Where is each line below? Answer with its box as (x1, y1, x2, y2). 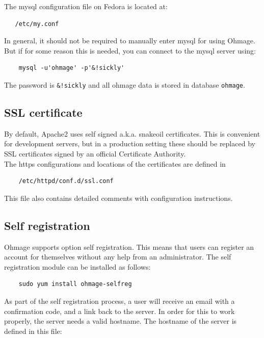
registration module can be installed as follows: (4, 261, 151, 272)
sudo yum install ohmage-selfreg (18, 280, 132, 288)
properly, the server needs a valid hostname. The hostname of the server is (4, 316, 237, 326)
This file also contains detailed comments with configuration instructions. (4, 192, 233, 203)
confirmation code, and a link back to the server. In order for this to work (4, 305, 235, 316)
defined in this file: (4, 325, 62, 336)
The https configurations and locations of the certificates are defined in (4, 158, 226, 169)
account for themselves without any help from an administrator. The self (4, 251, 231, 262)
